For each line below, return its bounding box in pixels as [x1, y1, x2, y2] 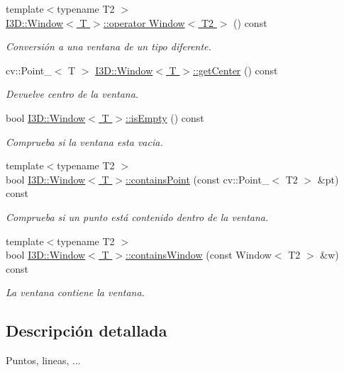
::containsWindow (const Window [125, 247, 272, 262]
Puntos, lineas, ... [6, 353, 81, 368]
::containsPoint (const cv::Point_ [125, 171, 270, 186]
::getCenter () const [193, 62, 278, 77]
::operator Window [103, 15, 185, 30]
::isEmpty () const [125, 110, 204, 125]
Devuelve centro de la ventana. [6, 86, 139, 101]
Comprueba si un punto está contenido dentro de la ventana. [6, 209, 269, 224]
